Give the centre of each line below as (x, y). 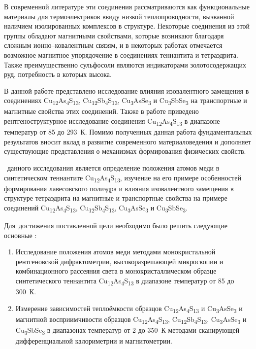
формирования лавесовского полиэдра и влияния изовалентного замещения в (119, 188)
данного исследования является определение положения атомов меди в (113, 167)
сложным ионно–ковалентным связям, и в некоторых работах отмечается (113, 45)
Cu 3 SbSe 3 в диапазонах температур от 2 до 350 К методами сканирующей (128, 330)
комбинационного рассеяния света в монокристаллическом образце (116, 271)
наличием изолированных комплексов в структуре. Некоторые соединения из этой (127, 26)
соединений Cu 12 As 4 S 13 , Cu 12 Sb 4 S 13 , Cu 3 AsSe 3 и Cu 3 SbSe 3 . (96, 208)
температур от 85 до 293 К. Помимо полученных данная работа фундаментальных (128, 132)
